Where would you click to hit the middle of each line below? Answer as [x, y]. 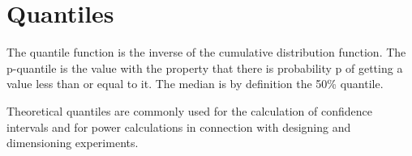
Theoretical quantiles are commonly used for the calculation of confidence [189, 110]
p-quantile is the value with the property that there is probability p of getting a [205, 67]
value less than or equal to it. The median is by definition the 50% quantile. [195, 84]
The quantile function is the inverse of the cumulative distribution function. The [206, 52]
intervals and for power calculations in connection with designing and [179, 126]
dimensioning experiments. [73, 143]
